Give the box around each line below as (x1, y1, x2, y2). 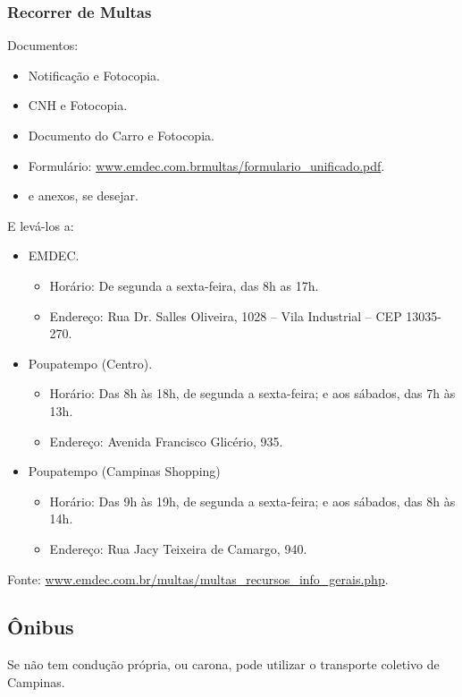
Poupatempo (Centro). (28, 353, 153, 372)
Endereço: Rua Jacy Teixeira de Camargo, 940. (49, 539, 307, 557)
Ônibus (7, 613, 74, 641)
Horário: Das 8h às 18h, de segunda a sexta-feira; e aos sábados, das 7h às (49, 384, 456, 403)
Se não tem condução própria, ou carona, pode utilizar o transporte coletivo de (7, 655, 440, 674)
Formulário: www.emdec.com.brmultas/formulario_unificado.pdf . (28, 156, 385, 174)
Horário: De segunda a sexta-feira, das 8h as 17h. (49, 276, 319, 294)
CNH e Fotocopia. (28, 96, 128, 115)
